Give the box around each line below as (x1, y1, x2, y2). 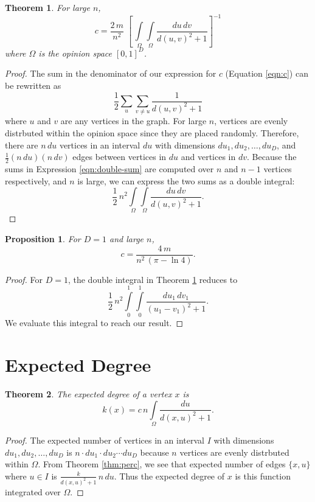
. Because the (247, 150, 297, 163)
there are (5, 138, 38, 151)
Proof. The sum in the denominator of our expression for (5, 67, 216, 80)
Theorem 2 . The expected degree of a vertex (5, 388, 172, 400)
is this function (235, 469, 291, 482)
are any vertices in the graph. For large (60, 114, 207, 127)
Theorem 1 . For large (5, 1, 90, 13)
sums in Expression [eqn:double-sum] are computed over (5, 162, 214, 175)
